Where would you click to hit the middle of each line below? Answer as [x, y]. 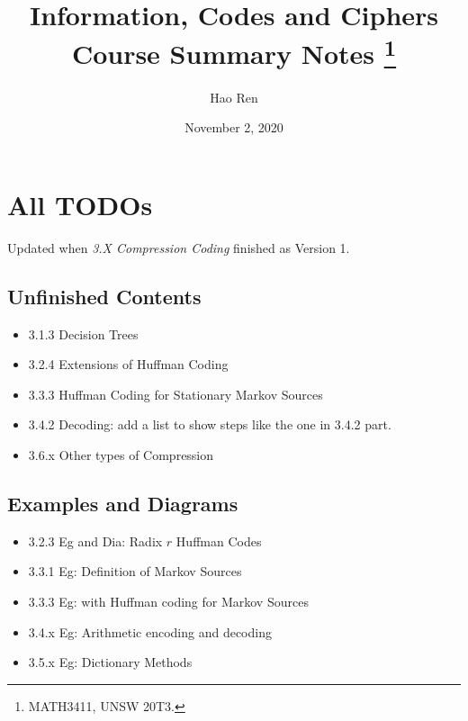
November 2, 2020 [234, 127]
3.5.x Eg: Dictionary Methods [110, 662]
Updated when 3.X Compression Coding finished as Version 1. [179, 247]
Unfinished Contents [104, 296]
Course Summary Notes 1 [234, 52]
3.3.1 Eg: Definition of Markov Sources [135, 571]
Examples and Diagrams [123, 503]
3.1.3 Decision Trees [83, 333]
